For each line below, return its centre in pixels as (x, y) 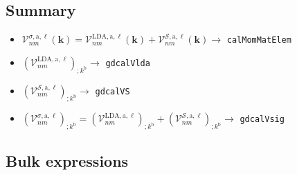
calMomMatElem (259, 40)
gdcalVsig (262, 120)
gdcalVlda (128, 63)
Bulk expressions (67, 160)
